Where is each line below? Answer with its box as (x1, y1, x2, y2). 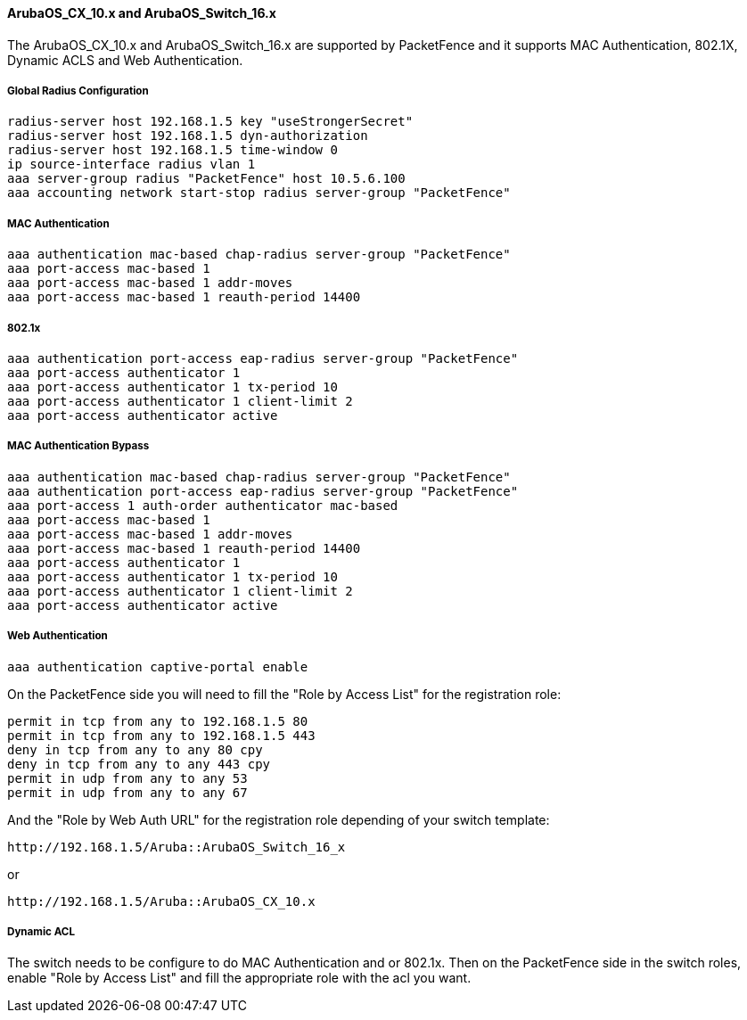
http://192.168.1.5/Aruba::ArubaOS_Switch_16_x (7, 839, 346, 854)
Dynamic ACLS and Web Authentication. (7, 52, 243, 68)
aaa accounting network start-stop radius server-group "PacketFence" (7, 185, 511, 201)
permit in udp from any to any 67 (7, 785, 248, 800)
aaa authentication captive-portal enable (7, 659, 308, 674)
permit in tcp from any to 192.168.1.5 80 (7, 713, 308, 728)
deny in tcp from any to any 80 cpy (7, 742, 263, 757)
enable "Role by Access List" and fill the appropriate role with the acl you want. (7, 970, 472, 986)
